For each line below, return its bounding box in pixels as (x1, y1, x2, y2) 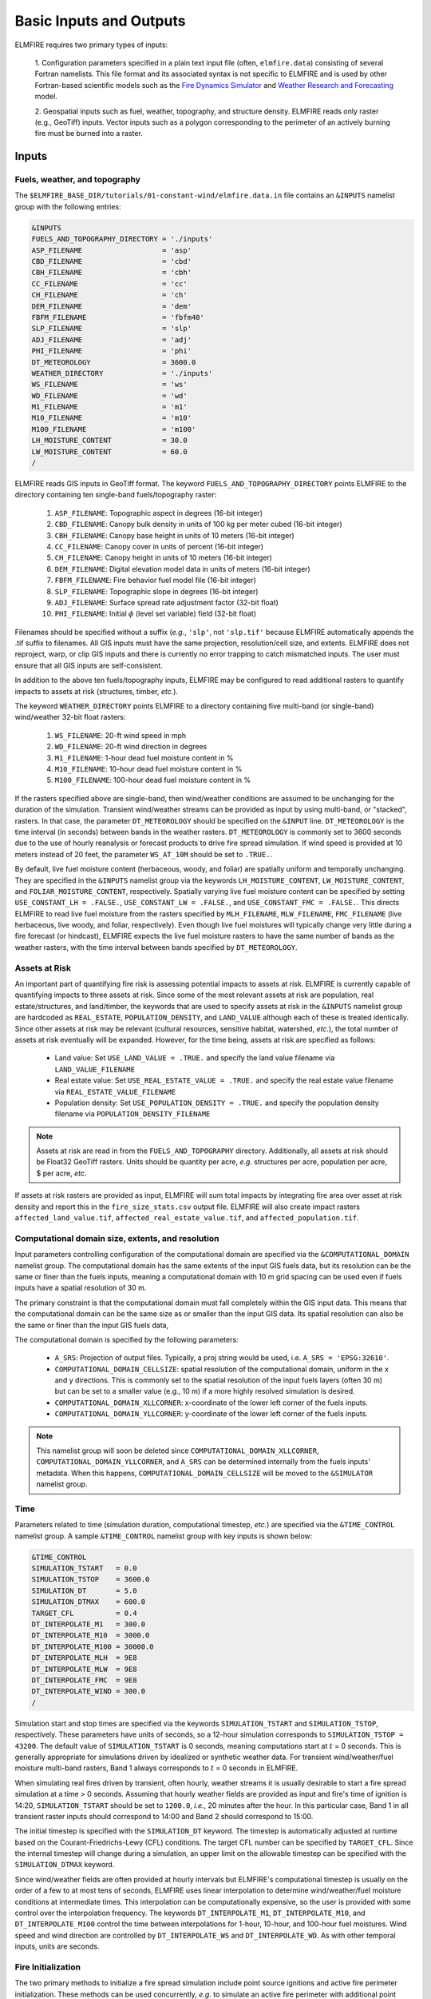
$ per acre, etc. (36, 1168, 87, 1178)
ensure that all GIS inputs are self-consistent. (14, 660, 163, 670)
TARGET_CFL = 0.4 (31, 1608, 137, 1618)
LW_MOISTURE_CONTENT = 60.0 (31, 447, 188, 456)
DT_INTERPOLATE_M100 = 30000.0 (31, 1642, 155, 1651)
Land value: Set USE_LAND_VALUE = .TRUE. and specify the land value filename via (54, 1053, 335, 1063)
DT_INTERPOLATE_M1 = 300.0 (31, 1620, 146, 1629)
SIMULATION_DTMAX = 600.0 (31, 1598, 146, 1606)
